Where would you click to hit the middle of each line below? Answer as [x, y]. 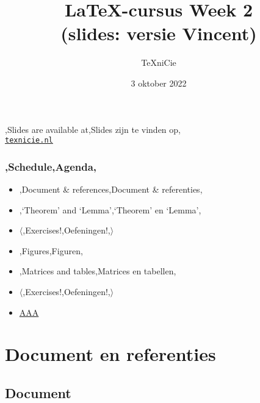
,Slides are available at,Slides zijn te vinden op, [93, 129]
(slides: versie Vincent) [159, 33]
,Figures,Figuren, [51, 250]
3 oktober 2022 [159, 83]
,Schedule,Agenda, [51, 166]
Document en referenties [110, 354]
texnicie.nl [29, 141]
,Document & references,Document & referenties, [111, 189]
